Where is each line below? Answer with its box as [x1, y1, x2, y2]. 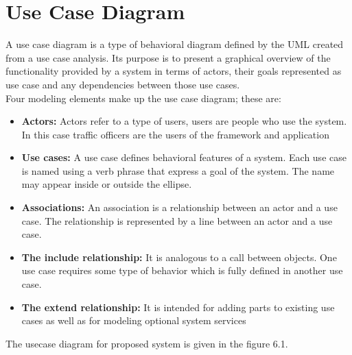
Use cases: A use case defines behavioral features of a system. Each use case [21, 150, 347, 164]
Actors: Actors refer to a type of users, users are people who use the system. [21, 114, 347, 128]
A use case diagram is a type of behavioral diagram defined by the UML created [5, 37, 344, 51]
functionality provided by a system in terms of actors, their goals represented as [5, 64, 342, 78]
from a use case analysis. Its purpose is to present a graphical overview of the [5, 50, 331, 64]
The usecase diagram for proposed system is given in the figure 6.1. [5, 336, 288, 350]
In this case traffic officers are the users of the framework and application [21, 127, 329, 141]
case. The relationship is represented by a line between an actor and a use [21, 213, 333, 228]
